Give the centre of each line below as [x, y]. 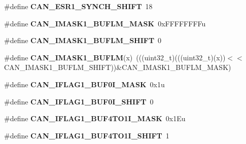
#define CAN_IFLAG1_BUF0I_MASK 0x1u [84, 84]
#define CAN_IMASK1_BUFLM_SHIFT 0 [83, 40]
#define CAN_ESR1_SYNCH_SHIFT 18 [78, 6]
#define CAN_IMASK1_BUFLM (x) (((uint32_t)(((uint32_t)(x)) [115, 57]
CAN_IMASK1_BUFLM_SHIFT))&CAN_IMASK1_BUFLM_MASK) [118, 67]
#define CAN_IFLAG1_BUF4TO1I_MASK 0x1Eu [95, 118]
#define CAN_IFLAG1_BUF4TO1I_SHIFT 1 [87, 135]
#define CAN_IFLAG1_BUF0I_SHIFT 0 [79, 101]
